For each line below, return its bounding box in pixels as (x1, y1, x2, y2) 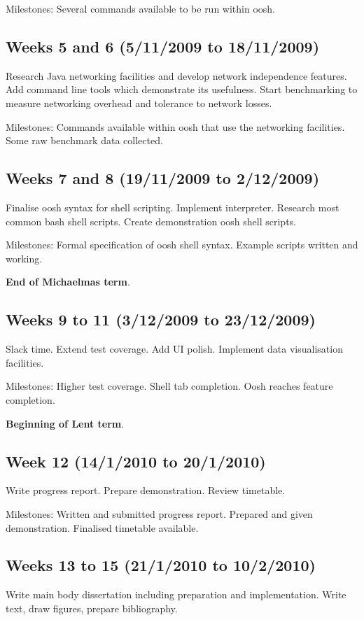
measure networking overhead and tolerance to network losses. (6, 95, 272, 110)
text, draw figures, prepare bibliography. (6, 600, 178, 615)
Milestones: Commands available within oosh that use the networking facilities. (6, 119, 345, 134)
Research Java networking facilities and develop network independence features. (6, 68, 347, 83)
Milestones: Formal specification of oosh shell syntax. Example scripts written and (6, 237, 358, 252)
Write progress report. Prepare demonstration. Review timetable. (6, 483, 286, 498)
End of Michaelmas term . (6, 274, 130, 289)
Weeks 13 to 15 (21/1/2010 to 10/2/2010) (6, 554, 316, 576)
